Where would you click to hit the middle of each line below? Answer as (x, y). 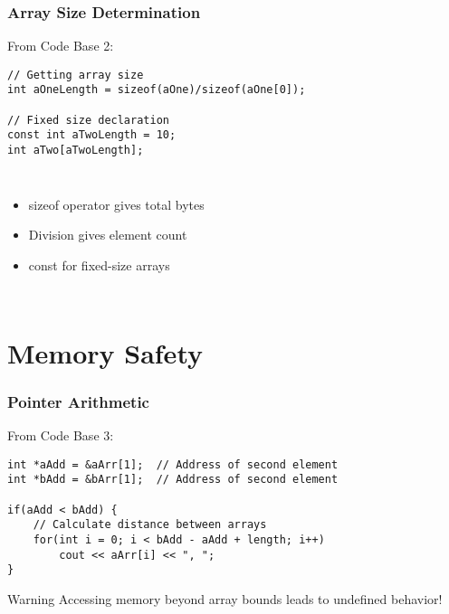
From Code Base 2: (61, 46)
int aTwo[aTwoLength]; (76, 151)
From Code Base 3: (61, 435)
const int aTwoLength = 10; (92, 135)
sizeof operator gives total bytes (116, 204)
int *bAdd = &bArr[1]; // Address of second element (173, 480)
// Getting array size (76, 75)
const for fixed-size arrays (99, 264)
